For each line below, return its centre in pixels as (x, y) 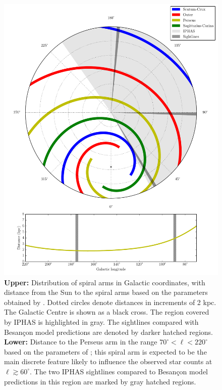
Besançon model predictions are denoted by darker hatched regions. (109, 332)
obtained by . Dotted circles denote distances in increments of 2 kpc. (110, 302)
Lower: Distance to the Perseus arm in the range (81, 342)
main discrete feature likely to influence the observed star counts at (108, 361)
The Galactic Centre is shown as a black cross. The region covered (107, 312)
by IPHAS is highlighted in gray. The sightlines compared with (101, 321)
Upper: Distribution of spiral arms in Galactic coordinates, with (105, 282)
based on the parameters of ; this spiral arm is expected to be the (105, 351)
